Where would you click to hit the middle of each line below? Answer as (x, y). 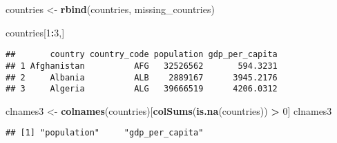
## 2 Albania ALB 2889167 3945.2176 (142, 77)
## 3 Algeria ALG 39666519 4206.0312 (142, 89)
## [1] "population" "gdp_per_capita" (105, 133)
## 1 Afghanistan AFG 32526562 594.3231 (142, 66)
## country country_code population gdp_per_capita (142, 55)
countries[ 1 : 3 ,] (35, 32)
